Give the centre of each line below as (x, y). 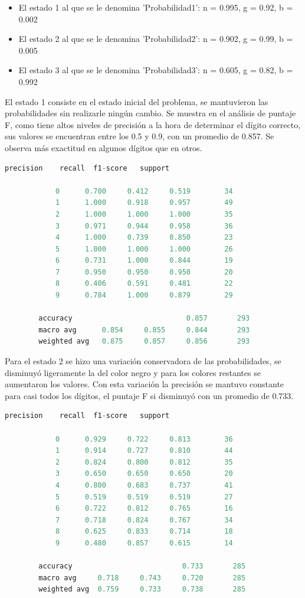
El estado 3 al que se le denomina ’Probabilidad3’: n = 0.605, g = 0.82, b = (156, 70)
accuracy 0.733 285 (142, 566)
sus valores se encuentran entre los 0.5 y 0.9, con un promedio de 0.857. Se (140, 136)
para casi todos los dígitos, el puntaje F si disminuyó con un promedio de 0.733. (149, 395)
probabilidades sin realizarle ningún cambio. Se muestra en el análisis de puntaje (150, 113)
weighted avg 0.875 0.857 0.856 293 (144, 342)
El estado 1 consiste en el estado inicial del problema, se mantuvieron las (137, 101)
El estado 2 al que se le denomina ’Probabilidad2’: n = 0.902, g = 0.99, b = (156, 39)
